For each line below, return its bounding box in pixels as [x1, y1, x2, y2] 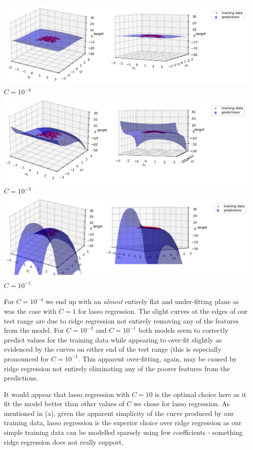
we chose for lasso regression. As [133, 398, 230, 409]
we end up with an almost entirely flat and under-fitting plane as [45, 296, 239, 306]
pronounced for [4, 353, 49, 363]
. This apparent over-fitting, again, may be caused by [78, 353, 237, 363]
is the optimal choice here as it [155, 389, 247, 399]
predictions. [4, 373, 38, 383]
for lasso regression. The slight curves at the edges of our [78, 306, 248, 316]
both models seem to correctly [138, 325, 229, 335]
